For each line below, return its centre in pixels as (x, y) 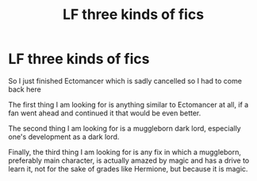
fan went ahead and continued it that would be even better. (105, 113)
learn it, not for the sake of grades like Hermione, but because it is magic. (128, 168)
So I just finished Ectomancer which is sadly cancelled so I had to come (125, 81)
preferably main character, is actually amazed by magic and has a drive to (129, 160)
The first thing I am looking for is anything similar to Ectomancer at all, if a (128, 104)
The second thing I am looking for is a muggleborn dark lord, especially (125, 128)
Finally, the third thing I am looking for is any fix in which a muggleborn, (125, 152)
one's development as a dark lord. (64, 137)
